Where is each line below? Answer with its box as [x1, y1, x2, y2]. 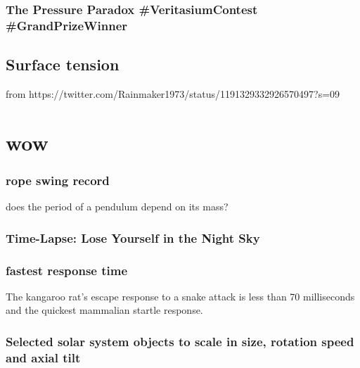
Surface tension [6, 53, 120, 75]
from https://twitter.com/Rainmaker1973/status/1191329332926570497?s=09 [6, 86, 340, 101]
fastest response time [6, 261, 128, 279]
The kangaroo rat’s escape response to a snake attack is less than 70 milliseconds [6, 288, 355, 303]
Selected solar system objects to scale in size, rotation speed [6, 332, 354, 350]
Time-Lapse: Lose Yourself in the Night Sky [6, 229, 260, 246]
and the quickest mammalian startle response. [6, 303, 203, 317]
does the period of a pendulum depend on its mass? [6, 199, 229, 214]
